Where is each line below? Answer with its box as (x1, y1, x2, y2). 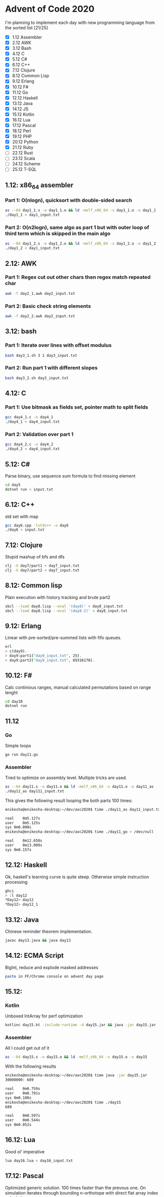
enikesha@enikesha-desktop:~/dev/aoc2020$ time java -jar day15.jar (5, 1073, 147, 1078)
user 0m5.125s (5, 820, 41, 826)
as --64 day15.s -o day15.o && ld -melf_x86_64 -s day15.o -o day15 (5, 1054, 147, 1060)
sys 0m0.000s (5, 825, 32, 830)
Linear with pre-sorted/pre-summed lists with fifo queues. (5, 635, 122, 640)
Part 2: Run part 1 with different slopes (5, 365, 98, 371)
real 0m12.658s (5, 838, 42, 843)
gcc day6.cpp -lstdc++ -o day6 (5, 523, 69, 528)
